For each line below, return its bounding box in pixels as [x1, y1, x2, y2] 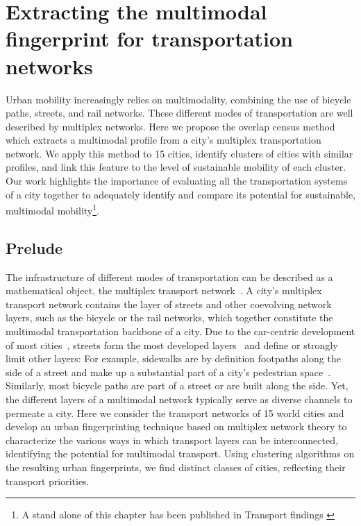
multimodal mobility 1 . [6, 201, 99, 217]
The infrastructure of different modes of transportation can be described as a [6, 269, 333, 284]
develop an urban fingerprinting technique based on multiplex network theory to [6, 419, 347, 434]
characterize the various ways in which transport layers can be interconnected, [6, 432, 338, 447]
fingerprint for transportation [6, 24, 293, 53]
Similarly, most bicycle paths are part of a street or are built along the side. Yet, [6, 378, 349, 393]
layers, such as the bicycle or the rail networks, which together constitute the [6, 310, 333, 325]
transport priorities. [6, 473, 90, 488]
